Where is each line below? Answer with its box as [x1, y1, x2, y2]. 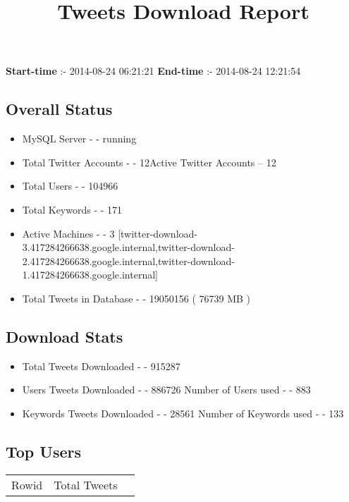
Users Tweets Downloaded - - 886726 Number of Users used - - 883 [22, 382, 311, 397]
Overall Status [6, 98, 113, 120]
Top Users [6, 440, 81, 462]
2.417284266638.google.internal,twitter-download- [22, 253, 235, 268]
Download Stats [6, 325, 123, 347]
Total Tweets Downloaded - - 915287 [22, 358, 180, 373]
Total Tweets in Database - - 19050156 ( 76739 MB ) [22, 290, 251, 305]
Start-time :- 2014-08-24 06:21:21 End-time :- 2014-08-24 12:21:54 [6, 63, 301, 78]
